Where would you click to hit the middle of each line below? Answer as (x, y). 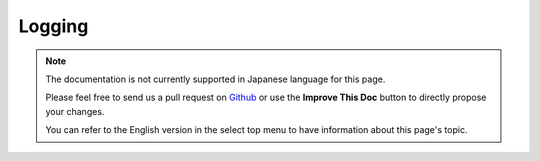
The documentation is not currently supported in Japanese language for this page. (215, 79)
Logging (53, 26)
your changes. (75, 111)
